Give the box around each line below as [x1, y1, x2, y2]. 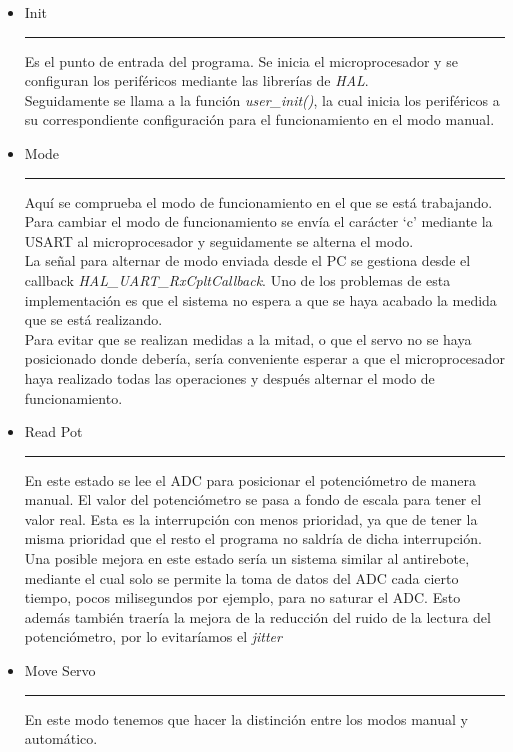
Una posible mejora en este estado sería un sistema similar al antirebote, [24, 548, 470, 569]
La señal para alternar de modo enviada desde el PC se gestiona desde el [24, 250, 471, 271]
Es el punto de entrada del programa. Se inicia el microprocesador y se [24, 50, 458, 71]
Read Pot [24, 421, 83, 442]
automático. [24, 728, 98, 749]
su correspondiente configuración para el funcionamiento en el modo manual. [24, 109, 495, 130]
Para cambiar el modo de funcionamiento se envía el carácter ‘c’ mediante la [24, 211, 493, 232]
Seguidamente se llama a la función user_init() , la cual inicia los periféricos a [24, 89, 500, 110]
